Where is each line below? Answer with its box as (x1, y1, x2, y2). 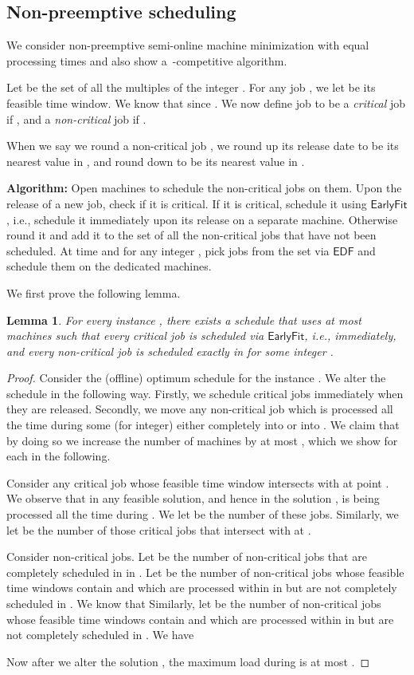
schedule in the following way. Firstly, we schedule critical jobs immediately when (6, 385, 404, 401)
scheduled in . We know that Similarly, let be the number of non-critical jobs (6, 595, 381, 612)
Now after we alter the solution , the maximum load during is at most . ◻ (6, 653, 370, 669)
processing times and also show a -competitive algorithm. (6, 52, 287, 69)
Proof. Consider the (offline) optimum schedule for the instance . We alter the (6, 369, 386, 386)
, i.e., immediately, (304, 327, 396, 344)
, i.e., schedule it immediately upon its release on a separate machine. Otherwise (6, 211, 398, 227)
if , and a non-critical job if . (6, 110, 146, 127)
